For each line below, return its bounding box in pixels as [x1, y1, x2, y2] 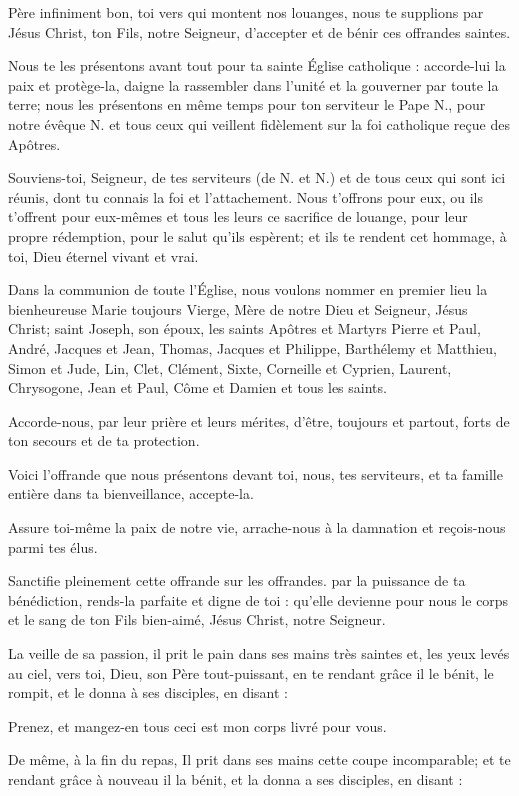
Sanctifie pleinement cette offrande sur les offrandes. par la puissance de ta [8, 570, 466, 591]
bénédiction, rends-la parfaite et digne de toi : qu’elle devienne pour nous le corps [8, 589, 509, 610]
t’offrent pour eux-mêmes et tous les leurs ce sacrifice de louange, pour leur [8, 206, 468, 227]
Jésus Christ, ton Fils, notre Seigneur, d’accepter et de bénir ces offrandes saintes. [8, 21, 511, 42]
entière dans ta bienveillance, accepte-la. [8, 483, 254, 504]
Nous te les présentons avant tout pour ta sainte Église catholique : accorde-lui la [8, 55, 506, 76]
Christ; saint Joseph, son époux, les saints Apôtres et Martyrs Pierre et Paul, [8, 318, 481, 339]
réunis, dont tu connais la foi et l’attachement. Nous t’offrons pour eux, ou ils [8, 186, 483, 207]
